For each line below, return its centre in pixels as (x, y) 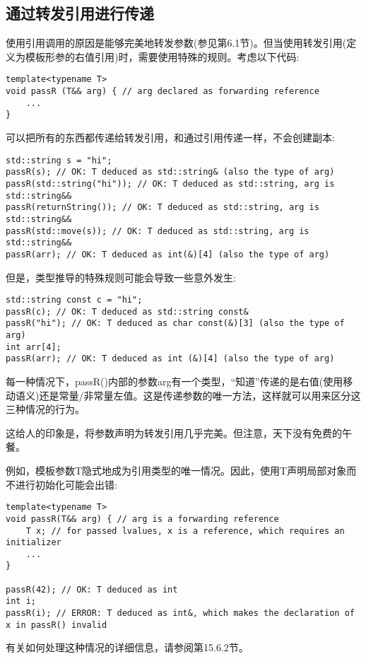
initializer (34, 543)
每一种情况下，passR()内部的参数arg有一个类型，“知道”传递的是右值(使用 (175, 381)
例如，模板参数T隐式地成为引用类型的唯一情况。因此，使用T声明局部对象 (176, 471)
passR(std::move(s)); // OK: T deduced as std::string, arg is (158, 231)
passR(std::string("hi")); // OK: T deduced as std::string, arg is (170, 183)
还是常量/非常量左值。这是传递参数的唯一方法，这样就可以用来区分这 (200, 395)
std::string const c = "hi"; (74, 300)
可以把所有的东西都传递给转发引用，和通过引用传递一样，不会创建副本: (170, 138)
